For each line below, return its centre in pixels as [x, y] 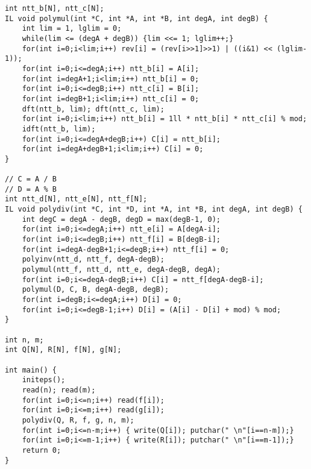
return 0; [42, 450]
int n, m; [24, 340]
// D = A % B [31, 189]
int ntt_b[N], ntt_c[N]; [55, 8]
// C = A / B [31, 179]
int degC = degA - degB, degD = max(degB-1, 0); [121, 219]
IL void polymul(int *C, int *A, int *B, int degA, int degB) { [137, 18]
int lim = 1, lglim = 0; [72, 29]
